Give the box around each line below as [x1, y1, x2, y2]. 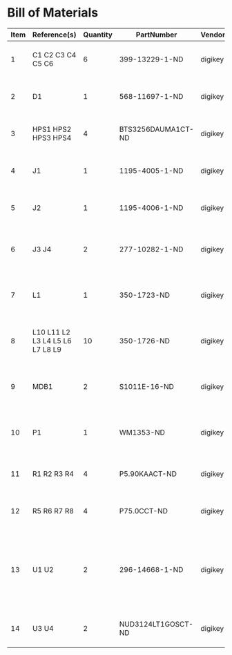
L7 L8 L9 [32, 344, 62, 354]
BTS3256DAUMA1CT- [119, 124, 195, 134]
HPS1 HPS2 [32, 124, 72, 134]
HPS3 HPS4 [32, 133, 72, 142]
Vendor [200, 30, 226, 39]
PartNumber [135, 30, 177, 39]
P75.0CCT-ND [119, 506, 168, 515]
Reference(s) [32, 30, 77, 39]
